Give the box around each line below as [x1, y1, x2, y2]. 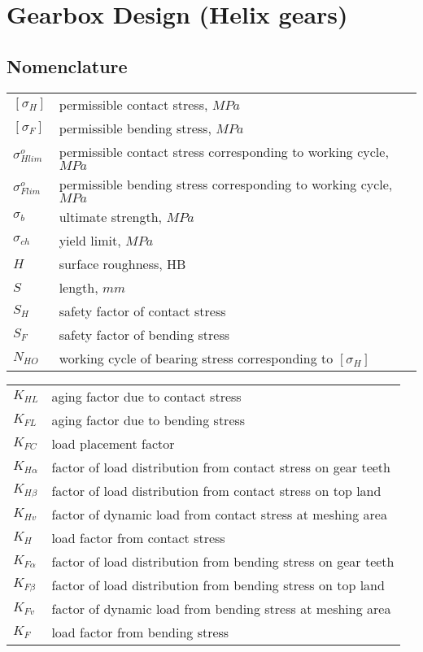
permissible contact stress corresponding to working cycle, [59, 141, 389, 161]
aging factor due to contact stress [51, 386, 242, 406]
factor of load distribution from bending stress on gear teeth [51, 551, 395, 571]
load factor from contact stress [51, 528, 225, 547]
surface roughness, [59, 254, 163, 273]
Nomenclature [7, 53, 128, 78]
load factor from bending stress [51, 622, 229, 641]
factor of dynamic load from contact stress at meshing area [51, 504, 387, 524]
